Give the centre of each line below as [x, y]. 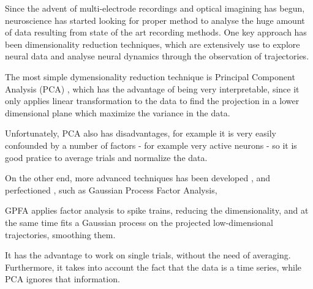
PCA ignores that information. [62, 279]
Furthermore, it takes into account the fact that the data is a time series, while [153, 267]
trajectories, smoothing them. [60, 234]
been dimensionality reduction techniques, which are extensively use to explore [153, 44]
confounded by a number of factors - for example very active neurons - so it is [151, 145]
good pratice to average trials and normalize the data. [106, 157]
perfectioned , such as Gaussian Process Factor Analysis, [111, 190]
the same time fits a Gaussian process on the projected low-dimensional [139, 222]
